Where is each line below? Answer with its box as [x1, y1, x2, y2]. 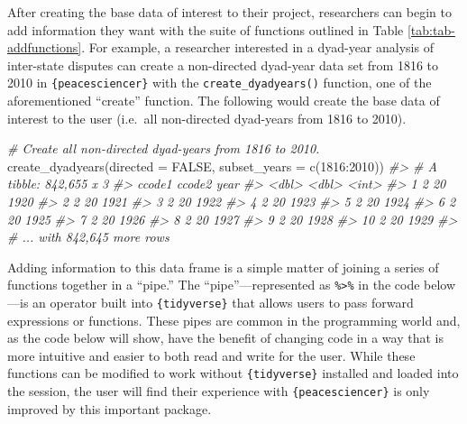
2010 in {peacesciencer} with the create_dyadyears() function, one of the [7, 73, 432, 92]
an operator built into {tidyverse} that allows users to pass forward [32, 293, 414, 312]
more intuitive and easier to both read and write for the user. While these [7, 346, 416, 364]
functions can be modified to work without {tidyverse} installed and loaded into [7, 364, 459, 383]
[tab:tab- [407, 20, 455, 39]
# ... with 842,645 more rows [7, 227, 169, 246]
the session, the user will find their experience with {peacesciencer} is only [7, 382, 430, 401]
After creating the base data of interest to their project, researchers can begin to [7, 3, 452, 21]
